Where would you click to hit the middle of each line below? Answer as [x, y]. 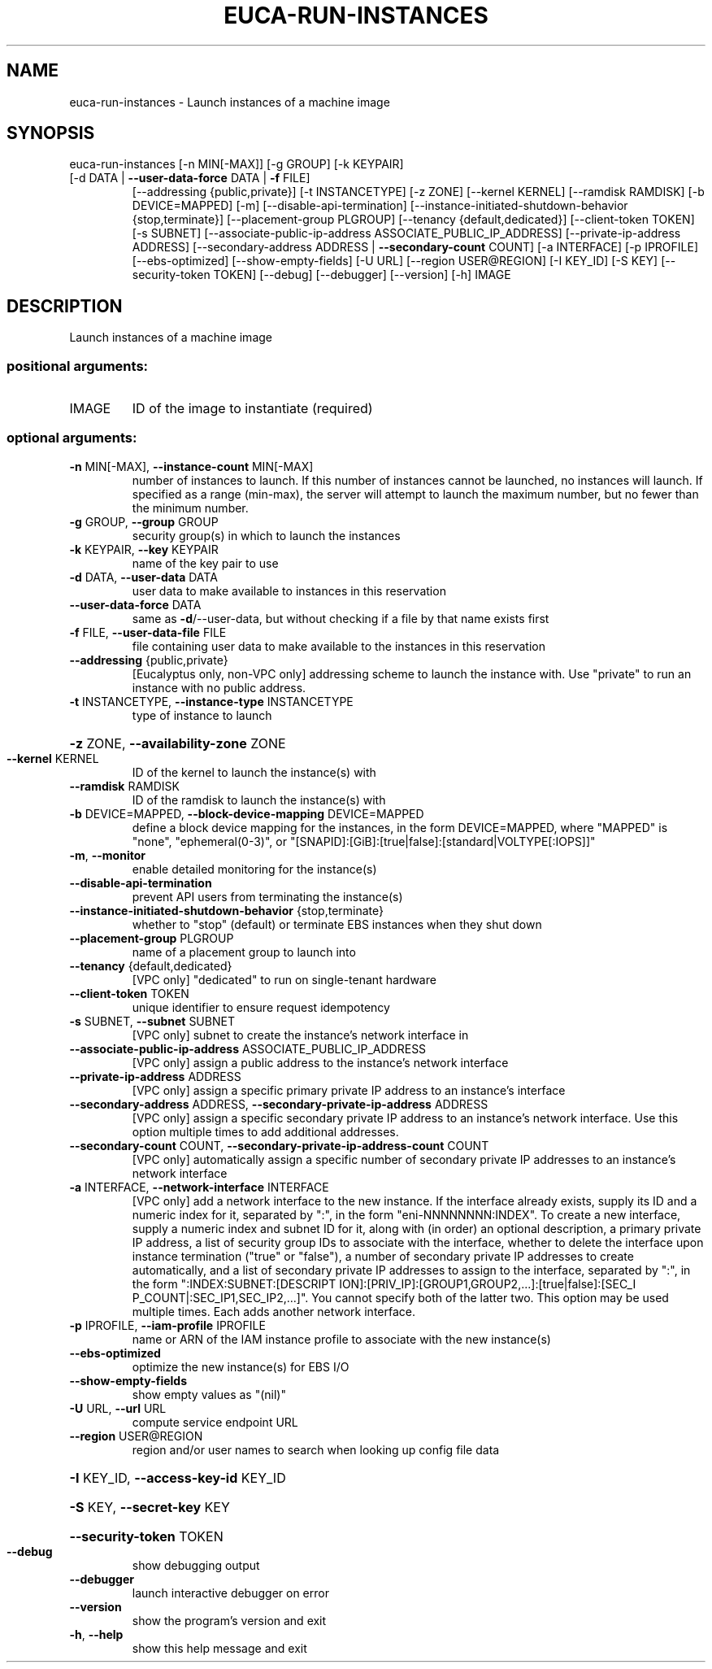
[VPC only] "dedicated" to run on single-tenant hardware [284, 979]
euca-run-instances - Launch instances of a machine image [230, 102]
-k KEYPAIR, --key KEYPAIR [144, 549]
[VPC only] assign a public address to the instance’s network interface [320, 1062]
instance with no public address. [219, 687]
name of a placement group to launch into [244, 952]
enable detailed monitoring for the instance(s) [254, 869]
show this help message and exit [219, 1648]
